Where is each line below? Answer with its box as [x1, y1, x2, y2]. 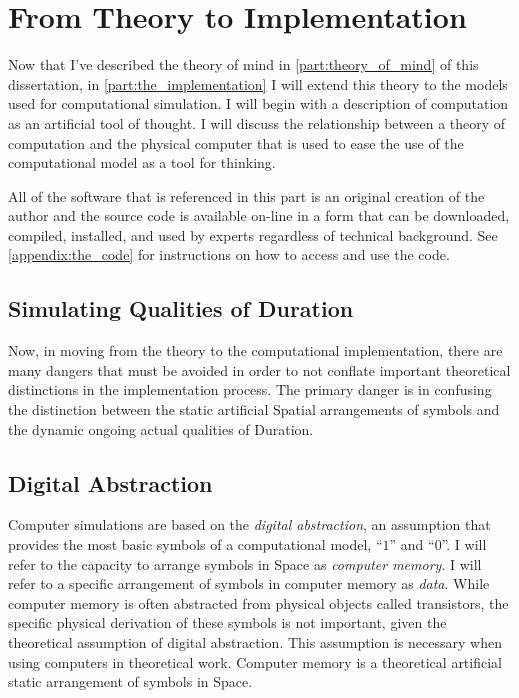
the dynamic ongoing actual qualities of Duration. [8, 418, 314, 439]
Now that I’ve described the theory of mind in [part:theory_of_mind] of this [8, 54, 479, 75]
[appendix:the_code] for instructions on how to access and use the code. [8, 244, 450, 265]
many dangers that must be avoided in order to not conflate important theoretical [8, 359, 511, 380]
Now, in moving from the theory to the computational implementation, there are [8, 340, 503, 361]
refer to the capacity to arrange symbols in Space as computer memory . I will [8, 553, 482, 574]
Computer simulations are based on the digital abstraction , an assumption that [8, 514, 491, 535]
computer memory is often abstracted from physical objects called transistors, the [8, 592, 509, 613]
